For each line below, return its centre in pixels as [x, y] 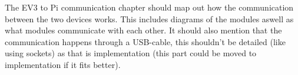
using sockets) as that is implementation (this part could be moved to [131, 53]
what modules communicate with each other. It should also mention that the [143, 30]
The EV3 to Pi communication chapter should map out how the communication [149, 7]
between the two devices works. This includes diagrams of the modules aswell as [149, 18]
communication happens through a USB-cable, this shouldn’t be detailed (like [145, 41]
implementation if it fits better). [63, 64]
